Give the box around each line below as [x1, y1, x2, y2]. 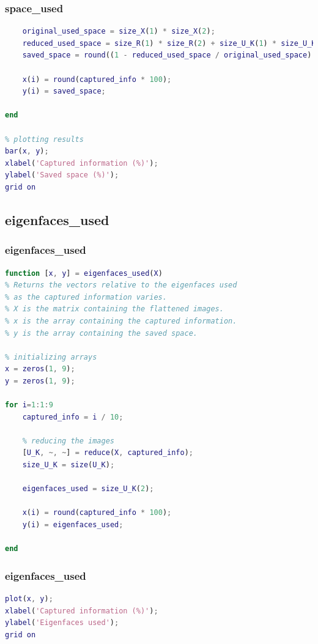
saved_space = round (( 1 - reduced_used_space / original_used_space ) [22, 51, 312, 60]
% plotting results [5, 135, 84, 144]
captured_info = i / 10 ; [22, 412, 124, 421]
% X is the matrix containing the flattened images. [5, 305, 224, 314]
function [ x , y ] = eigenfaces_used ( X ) [5, 268, 163, 278]
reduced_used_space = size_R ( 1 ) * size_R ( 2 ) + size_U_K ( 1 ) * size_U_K [22, 39, 316, 48]
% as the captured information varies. [5, 292, 167, 302]
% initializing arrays [5, 352, 97, 361]
